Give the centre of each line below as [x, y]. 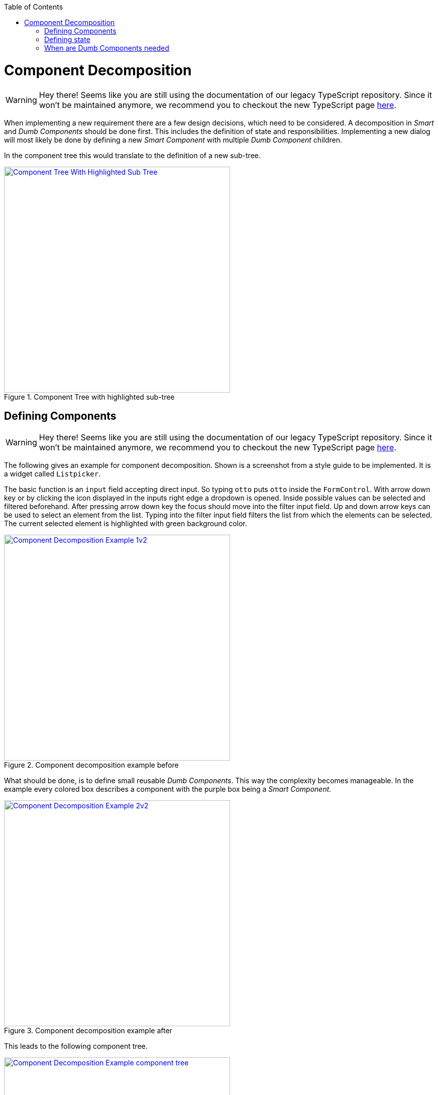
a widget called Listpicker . [52, 474]
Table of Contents [34, 7]
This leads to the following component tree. [76, 1046]
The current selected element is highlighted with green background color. [126, 524]
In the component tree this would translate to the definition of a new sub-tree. [132, 155]
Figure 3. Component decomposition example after [88, 1031]
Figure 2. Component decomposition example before [91, 765]
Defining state [67, 39]
